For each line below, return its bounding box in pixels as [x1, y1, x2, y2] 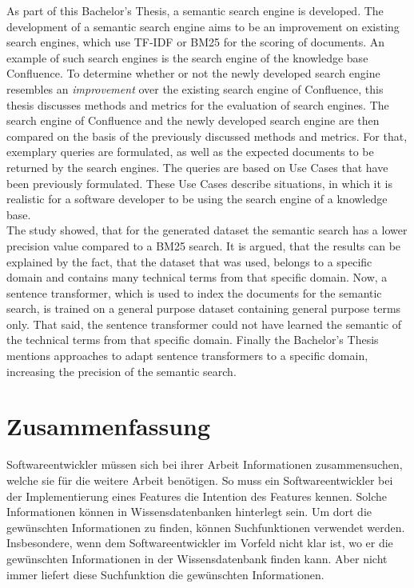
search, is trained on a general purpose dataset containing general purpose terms [6, 300, 401, 317]
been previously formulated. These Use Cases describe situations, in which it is [6, 174, 392, 191]
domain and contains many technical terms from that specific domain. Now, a [6, 269, 388, 286]
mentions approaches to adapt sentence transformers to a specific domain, [6, 347, 368, 364]
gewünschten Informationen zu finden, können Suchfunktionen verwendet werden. [6, 518, 405, 535]
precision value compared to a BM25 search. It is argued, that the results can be [6, 237, 401, 254]
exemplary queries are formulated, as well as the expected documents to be [6, 143, 374, 160]
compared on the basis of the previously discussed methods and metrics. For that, [6, 127, 408, 144]
